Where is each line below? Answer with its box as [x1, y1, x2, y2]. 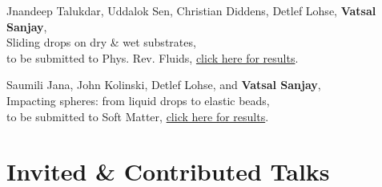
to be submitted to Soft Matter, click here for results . [6, 108, 269, 124]
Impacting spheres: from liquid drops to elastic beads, [6, 91, 270, 108]
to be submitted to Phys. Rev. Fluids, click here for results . [6, 49, 299, 66]
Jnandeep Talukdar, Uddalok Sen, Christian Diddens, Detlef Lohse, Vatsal [6, 2, 376, 18]
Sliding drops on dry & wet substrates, [6, 34, 196, 51]
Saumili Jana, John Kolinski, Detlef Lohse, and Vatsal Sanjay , [6, 76, 321, 93]
